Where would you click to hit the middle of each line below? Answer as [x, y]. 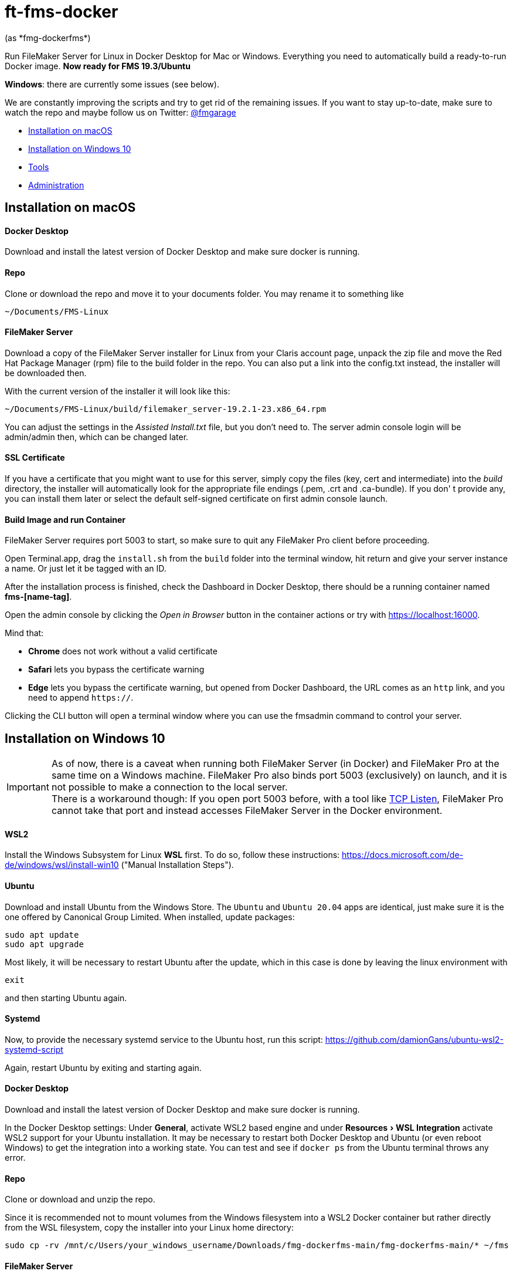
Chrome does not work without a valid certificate [123, 651]
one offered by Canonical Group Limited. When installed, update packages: [150, 917]
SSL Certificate [35, 458]
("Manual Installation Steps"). [177, 865]
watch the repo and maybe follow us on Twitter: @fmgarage [120, 112]
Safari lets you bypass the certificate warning [116, 670]
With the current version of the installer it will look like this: [118, 391]
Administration [56, 185]
